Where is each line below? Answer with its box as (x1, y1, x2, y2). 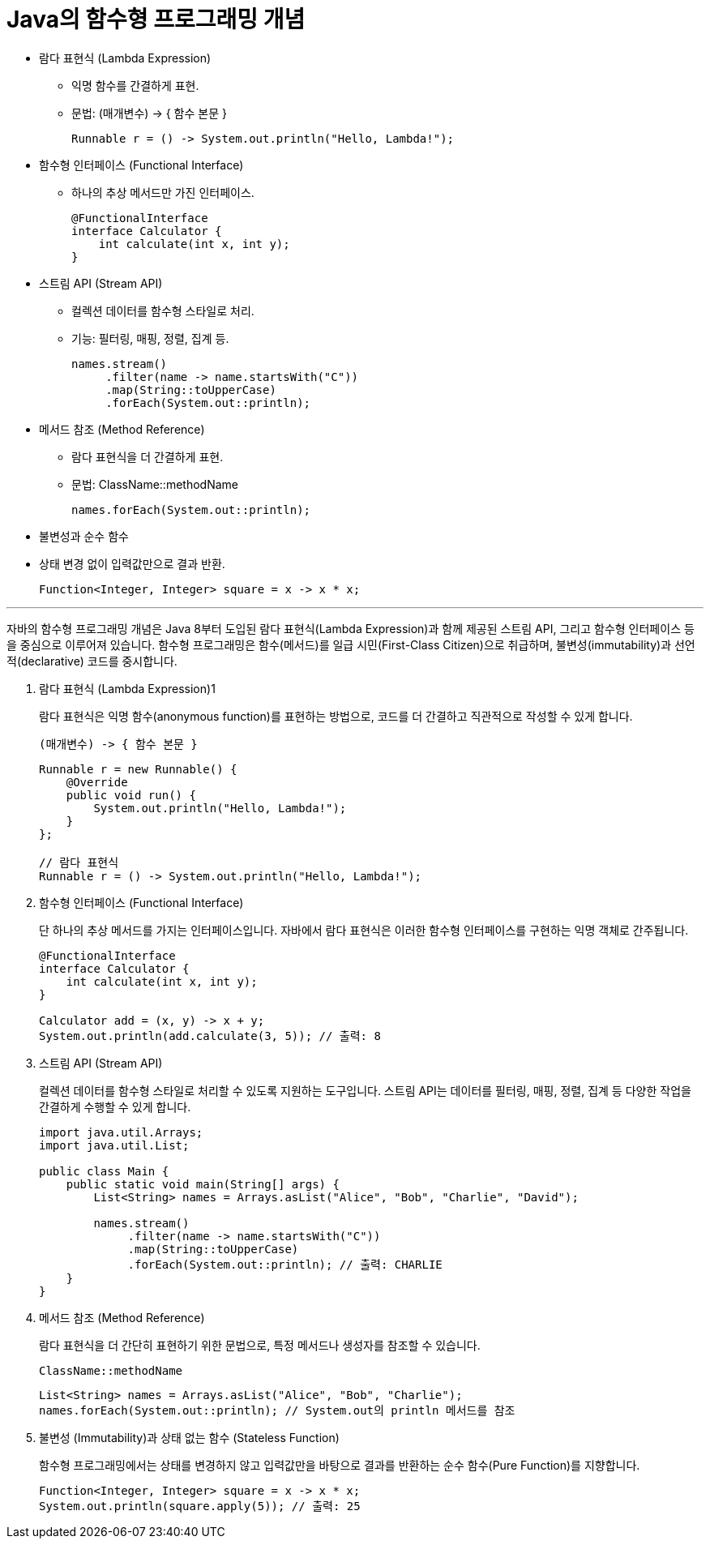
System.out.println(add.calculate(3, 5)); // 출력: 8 (39, 1029, 381, 1042)
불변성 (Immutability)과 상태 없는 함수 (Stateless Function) (39, 1430, 340, 1444)
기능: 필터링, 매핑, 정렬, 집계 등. (71, 331, 229, 345)
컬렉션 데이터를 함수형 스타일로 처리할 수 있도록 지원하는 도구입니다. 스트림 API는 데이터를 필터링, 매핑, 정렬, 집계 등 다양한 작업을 (39, 1083, 691, 1098)
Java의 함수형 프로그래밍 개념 (6, 6, 306, 33)
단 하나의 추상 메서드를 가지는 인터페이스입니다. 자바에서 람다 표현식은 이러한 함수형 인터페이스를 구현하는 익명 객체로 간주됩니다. (39, 922, 689, 937)
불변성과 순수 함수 (39, 529, 129, 543)
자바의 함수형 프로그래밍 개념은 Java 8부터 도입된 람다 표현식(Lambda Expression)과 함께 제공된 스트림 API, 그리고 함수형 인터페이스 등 (6, 621, 695, 636)
